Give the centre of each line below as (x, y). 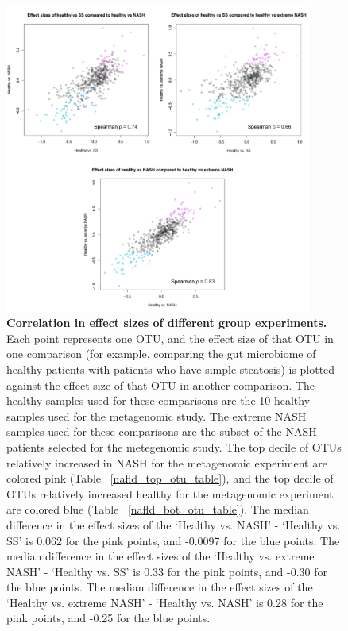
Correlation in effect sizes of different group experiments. (167, 323)
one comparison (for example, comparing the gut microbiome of (161, 354)
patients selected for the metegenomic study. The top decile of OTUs (174, 446)
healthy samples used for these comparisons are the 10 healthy (159, 400)
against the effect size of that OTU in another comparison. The (160, 385)
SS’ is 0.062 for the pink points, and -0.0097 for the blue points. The (173, 540)
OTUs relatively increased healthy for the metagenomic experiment (170, 493)
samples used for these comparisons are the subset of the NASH (162, 431)
